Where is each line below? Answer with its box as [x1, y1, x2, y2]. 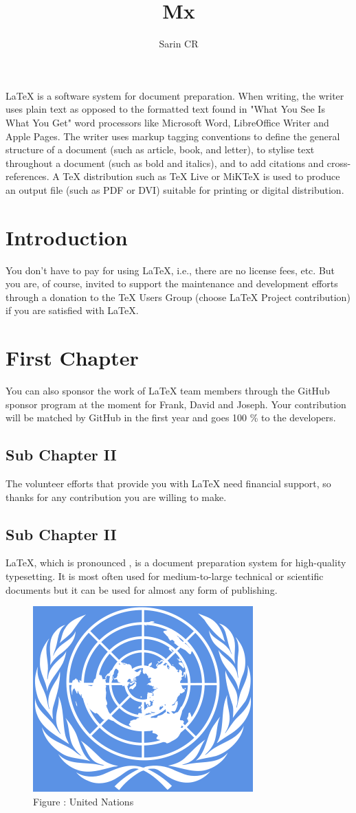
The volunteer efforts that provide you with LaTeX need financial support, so [5, 476, 331, 491]
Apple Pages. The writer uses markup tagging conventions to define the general [5, 129, 340, 143]
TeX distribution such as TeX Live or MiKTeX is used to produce [63, 169, 340, 183]
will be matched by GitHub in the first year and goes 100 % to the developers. [5, 410, 336, 425]
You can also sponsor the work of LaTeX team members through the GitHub [5, 383, 330, 398]
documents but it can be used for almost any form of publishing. [5, 582, 278, 597]
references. [5, 169, 49, 183]
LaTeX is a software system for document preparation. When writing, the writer [5, 88, 344, 102]
